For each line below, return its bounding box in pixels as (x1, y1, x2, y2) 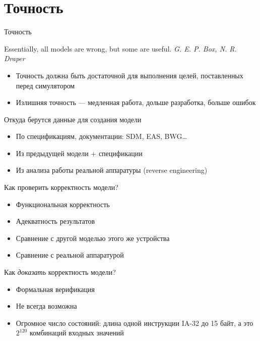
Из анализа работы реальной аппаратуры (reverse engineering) (16, 165, 208, 175)
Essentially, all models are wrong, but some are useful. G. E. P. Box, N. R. (4, 43, 237, 54)
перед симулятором (16, 80, 75, 90)
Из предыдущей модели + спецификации (16, 148, 143, 158)
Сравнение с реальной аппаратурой (16, 250, 124, 260)
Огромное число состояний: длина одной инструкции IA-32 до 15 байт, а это (16, 317, 253, 328)
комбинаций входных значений (29, 327, 124, 338)
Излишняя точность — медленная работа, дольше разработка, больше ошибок (16, 97, 256, 108)
